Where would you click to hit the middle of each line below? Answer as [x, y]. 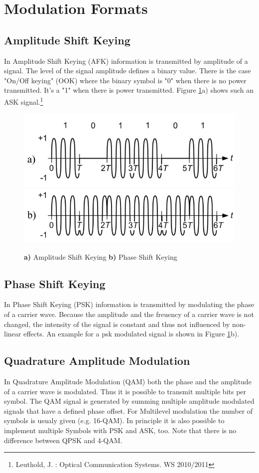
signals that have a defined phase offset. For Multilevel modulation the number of [129, 410]
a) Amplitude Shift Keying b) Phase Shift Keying [101, 256]
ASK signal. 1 [24, 101]
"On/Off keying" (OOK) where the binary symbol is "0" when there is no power [125, 80]
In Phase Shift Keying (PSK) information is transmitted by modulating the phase [129, 304]
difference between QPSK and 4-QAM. [63, 440]
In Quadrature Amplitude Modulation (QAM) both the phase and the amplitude [128, 382]
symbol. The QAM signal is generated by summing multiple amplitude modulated [129, 401]
